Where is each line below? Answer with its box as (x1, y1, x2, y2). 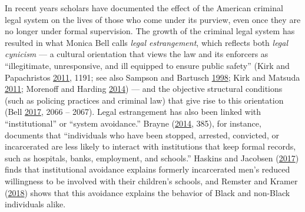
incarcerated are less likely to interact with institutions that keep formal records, (5, 140, 296, 153)
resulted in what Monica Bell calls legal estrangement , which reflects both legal (5, 36, 289, 48)
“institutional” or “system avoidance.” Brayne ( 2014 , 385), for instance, (5, 117, 261, 129)
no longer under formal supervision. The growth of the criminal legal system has (5, 25, 295, 37)
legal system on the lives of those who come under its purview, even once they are (5, 13, 301, 25)
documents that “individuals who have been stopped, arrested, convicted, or (5, 128, 279, 141)
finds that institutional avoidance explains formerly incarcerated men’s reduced (5, 163, 290, 175)
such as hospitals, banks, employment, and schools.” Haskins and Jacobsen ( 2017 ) (5, 151, 299, 164)
